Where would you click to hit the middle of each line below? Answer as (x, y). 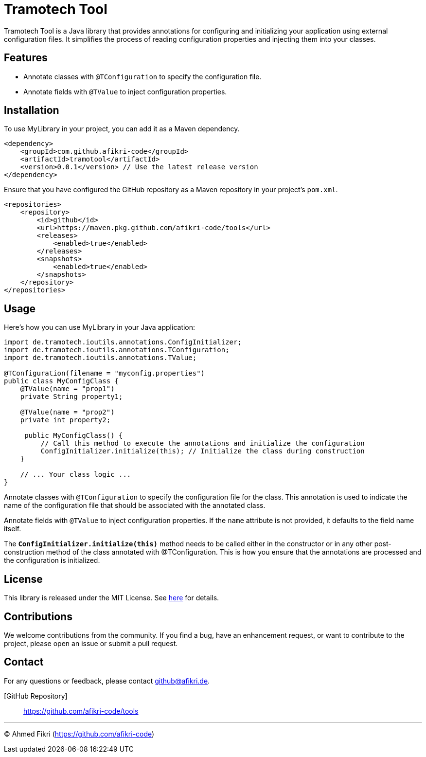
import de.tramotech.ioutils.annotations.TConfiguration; (117, 350)
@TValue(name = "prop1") (67, 389)
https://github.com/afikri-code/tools (81, 711)
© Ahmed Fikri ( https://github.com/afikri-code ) (79, 734)
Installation (32, 110)
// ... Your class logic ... (76, 475)
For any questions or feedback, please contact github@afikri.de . (107, 681)
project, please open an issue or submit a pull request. (91, 643)
